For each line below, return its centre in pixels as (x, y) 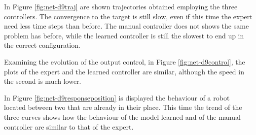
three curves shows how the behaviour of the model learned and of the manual (122, 117)
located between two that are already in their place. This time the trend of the (123, 107)
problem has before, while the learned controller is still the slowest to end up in (124, 35)
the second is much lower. (43, 81)
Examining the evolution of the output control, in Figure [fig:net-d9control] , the (125, 61)
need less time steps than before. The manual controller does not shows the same (127, 26)
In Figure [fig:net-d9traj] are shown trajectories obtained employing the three (121, 6)
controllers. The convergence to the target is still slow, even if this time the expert (128, 16)
